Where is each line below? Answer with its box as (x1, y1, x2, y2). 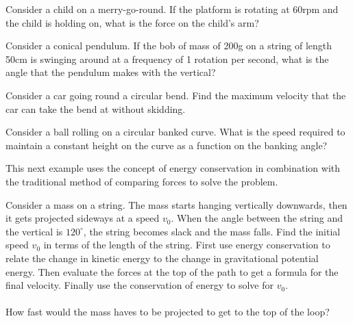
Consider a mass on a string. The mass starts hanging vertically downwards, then (5, 197, 348, 211)
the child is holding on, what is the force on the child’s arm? (5, 15, 259, 29)
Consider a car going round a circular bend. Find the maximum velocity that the (5, 88, 346, 102)
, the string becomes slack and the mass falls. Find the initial (83, 224, 341, 238)
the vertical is (5, 224, 63, 238)
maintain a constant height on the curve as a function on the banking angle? (5, 138, 328, 152)
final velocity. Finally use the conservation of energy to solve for (5, 278, 273, 292)
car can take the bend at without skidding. (5, 101, 186, 116)
